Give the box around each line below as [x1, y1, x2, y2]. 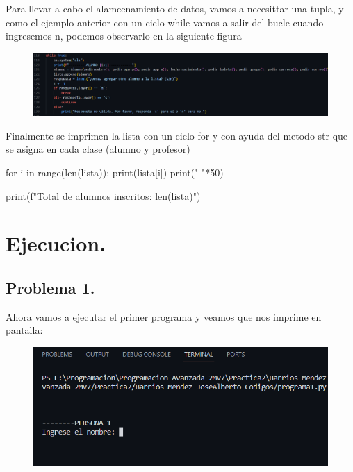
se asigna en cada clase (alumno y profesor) [6, 142, 190, 156]
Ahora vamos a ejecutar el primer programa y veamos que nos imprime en [6, 309, 322, 323]
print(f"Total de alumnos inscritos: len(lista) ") [6, 188, 201, 203]
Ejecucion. [6, 229, 106, 258]
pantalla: [6, 323, 43, 337]
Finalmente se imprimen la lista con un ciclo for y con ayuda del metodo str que [6, 128, 348, 142]
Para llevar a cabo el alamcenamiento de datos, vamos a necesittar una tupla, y [6, 1, 344, 15]
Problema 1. [6, 277, 95, 298]
